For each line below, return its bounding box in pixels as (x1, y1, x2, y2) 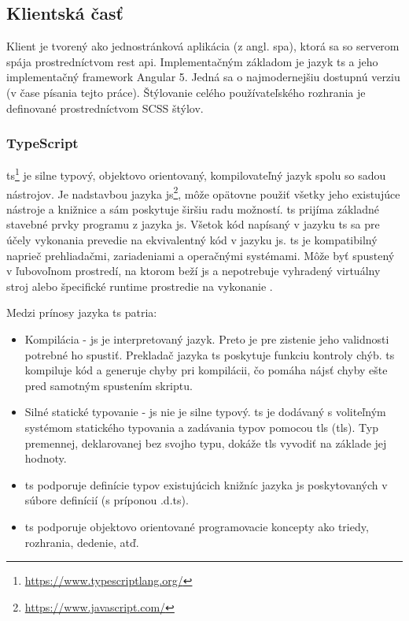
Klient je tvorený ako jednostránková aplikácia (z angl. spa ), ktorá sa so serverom (6, 38, 400, 54)
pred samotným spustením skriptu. (24, 377, 193, 393)
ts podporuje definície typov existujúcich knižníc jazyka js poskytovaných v (24, 476, 388, 493)
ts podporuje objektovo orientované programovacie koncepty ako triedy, (24, 518, 369, 534)
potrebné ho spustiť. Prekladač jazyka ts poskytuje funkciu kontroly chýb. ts (24, 346, 395, 363)
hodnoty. (24, 450, 67, 467)
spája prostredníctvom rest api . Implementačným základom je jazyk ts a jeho (6, 53, 378, 69)
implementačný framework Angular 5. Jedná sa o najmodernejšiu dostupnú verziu (6, 69, 400, 85)
